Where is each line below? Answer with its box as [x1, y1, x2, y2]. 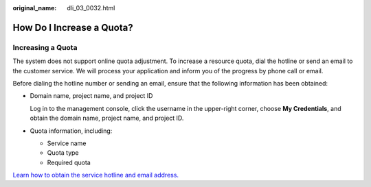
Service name [47, 139, 87, 147]
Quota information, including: [30, 127, 113, 135]
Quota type [47, 149, 79, 157]
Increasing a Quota [12, 42, 78, 52]
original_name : [12, 4, 57, 12]
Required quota [47, 158, 91, 166]
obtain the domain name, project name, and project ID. [30, 114, 184, 123]
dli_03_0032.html [67, 4, 115, 12]
